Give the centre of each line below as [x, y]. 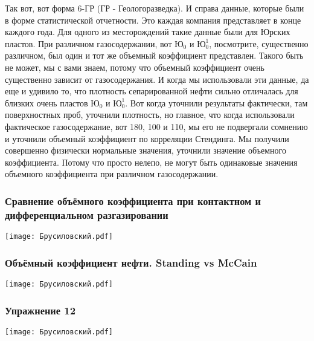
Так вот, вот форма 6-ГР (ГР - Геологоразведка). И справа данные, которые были [155, 8]
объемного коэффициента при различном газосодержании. [112, 174]
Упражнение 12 [40, 310]
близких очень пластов [46, 102]
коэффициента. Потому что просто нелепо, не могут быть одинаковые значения [151, 162]
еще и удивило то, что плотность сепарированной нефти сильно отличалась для [152, 91]
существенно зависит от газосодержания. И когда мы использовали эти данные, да [157, 79]
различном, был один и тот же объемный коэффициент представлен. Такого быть [154, 55]
